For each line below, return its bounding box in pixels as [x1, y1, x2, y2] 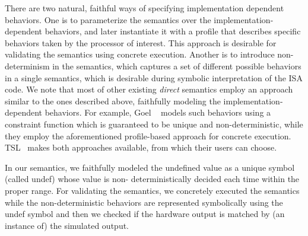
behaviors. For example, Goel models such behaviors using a [45, 106, 271, 119]
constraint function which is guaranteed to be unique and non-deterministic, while [5, 117, 303, 130]
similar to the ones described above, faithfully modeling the [5, 94, 221, 107]
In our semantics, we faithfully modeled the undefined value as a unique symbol [5, 161, 295, 173]
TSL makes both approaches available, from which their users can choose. [5, 141, 277, 154]
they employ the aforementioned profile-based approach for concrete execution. [5, 129, 291, 142]
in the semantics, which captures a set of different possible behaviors [52, 59, 301, 72]
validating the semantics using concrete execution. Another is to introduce [5, 48, 275, 60]
